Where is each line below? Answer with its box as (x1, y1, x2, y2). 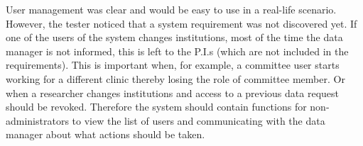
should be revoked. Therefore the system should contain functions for (6, 99, 307, 114)
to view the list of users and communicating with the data (72, 113, 325, 128)
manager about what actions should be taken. (6, 127, 205, 142)
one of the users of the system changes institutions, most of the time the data (6, 30, 343, 45)
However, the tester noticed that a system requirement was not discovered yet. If (6, 16, 357, 30)
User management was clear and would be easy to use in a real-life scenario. (6, 2, 337, 16)
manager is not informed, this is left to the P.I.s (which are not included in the (6, 43, 349, 58)
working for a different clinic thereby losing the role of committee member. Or (6, 71, 345, 86)
